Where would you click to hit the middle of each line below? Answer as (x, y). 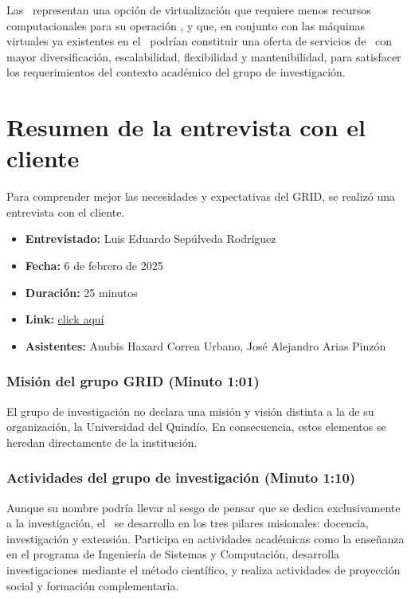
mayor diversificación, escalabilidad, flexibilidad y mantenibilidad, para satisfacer (204, 56)
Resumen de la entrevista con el (186, 127)
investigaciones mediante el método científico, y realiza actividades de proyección (204, 570)
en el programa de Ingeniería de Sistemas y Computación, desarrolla (173, 554)
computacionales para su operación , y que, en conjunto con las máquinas (186, 25)
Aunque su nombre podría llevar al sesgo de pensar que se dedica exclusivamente (204, 507)
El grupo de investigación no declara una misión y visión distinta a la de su (190, 411)
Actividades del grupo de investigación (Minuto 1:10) (181, 478)
